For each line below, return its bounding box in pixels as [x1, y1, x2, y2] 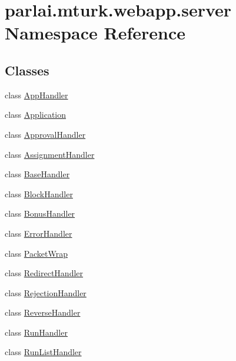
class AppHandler [5, 88, 68, 101]
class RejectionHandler [5, 286, 87, 299]
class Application [5, 108, 67, 121]
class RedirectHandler [5, 267, 84, 279]
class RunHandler [5, 326, 68, 338]
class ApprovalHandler [5, 128, 86, 140]
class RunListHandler [5, 346, 82, 358]
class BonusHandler [5, 207, 75, 220]
